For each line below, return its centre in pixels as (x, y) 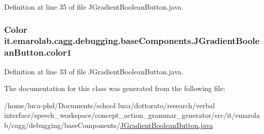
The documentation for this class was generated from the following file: (115, 88)
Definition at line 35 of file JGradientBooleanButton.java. (94, 7)
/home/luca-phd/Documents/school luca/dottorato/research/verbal (110, 105)
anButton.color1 (38, 52)
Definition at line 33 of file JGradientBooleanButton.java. (94, 71)
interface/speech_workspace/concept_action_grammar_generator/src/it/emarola (132, 115)
